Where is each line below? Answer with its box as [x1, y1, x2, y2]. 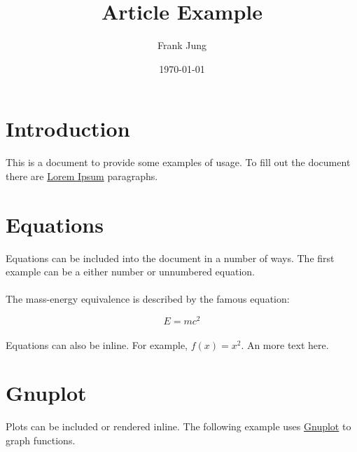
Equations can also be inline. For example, [6, 337, 188, 352]
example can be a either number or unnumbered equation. [6, 264, 255, 279]
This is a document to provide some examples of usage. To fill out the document [6, 155, 351, 170]
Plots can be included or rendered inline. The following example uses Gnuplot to [6, 419, 351, 434]
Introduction [6, 114, 130, 143]
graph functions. [6, 432, 76, 447]
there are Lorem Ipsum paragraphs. [6, 168, 158, 183]
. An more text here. [241, 337, 329, 352]
